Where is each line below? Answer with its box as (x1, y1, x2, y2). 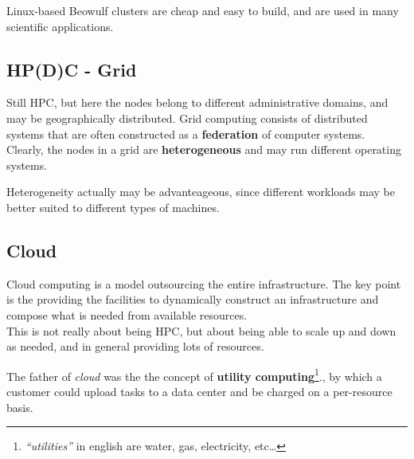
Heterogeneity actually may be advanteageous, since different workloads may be (6, 183, 395, 200)
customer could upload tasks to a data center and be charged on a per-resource (6, 382, 393, 399)
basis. (6, 398, 33, 415)
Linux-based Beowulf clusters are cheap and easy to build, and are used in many (6, 2, 399, 18)
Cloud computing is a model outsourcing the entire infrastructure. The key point (6, 275, 401, 292)
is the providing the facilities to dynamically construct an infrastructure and (6, 291, 379, 308)
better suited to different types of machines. (6, 198, 220, 215)
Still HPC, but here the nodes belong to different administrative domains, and (6, 94, 389, 111)
